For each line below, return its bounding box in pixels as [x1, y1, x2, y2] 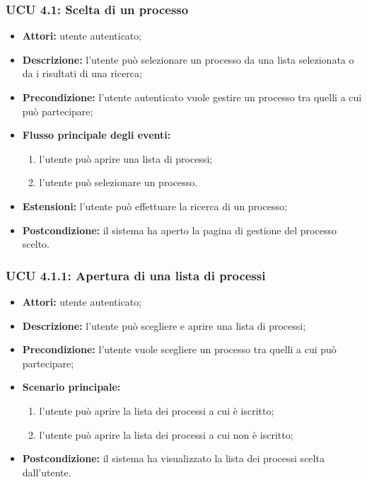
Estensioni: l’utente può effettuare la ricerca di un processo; [22, 198, 287, 213]
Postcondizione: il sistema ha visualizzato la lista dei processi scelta [22, 451, 325, 466]
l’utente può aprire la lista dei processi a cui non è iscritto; [39, 427, 293, 442]
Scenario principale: [22, 379, 121, 394]
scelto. [22, 236, 49, 251]
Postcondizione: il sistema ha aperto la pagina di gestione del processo [22, 222, 337, 237]
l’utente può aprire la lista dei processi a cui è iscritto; [39, 403, 274, 418]
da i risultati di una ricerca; [22, 66, 142, 81]
